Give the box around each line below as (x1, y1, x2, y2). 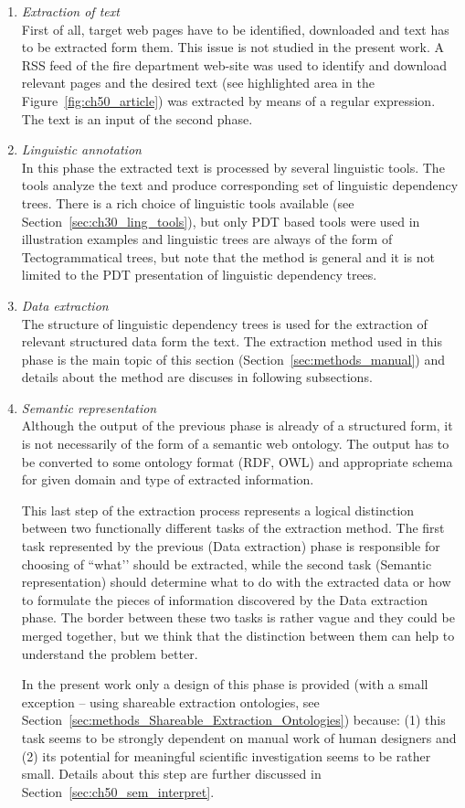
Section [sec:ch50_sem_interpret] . (21, 781, 215, 801)
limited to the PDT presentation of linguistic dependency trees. (21, 265, 377, 284)
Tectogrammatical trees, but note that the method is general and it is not (21, 247, 436, 266)
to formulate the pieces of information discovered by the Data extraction (21, 590, 428, 609)
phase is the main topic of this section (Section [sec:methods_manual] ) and (21, 349, 446, 368)
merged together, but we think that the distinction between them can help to (21, 626, 455, 644)
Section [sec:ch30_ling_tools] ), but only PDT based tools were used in (21, 211, 420, 230)
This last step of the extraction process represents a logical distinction (21, 500, 415, 519)
